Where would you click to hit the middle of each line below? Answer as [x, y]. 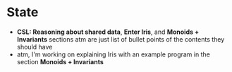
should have [35, 47]
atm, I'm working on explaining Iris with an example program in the [114, 54]
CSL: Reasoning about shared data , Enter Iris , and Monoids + [108, 32]
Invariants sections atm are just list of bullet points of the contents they [121, 39]
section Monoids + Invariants [60, 61]
